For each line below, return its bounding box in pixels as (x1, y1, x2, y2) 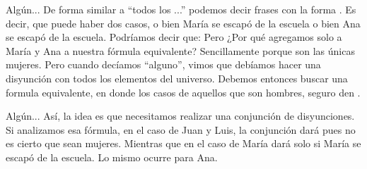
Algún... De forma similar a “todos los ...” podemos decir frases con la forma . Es (6, 2, 356, 16)
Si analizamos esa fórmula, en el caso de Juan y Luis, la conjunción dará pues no (6, 122, 356, 137)
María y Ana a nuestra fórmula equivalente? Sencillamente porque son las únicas (6, 43, 355, 58)
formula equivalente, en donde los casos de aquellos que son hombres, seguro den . (6, 84, 361, 99)
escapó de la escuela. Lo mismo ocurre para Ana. (6, 149, 218, 164)
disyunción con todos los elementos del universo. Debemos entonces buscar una (6, 70, 348, 85)
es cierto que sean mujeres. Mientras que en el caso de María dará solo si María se (6, 136, 361, 151)
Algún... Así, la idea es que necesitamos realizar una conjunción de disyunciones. (6, 108, 355, 123)
